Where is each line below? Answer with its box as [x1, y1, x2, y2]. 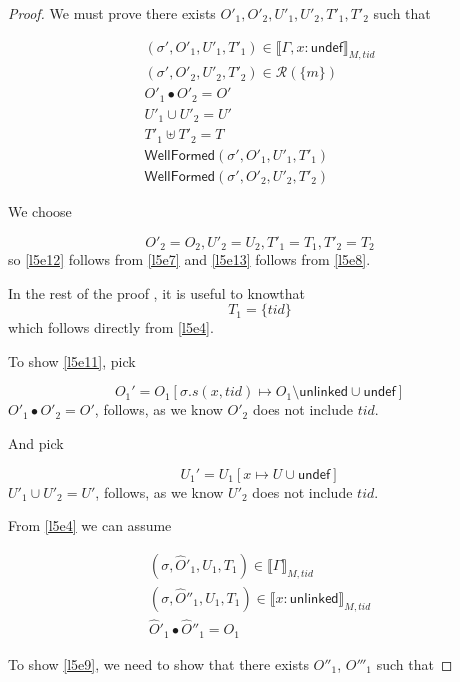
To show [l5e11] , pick [8, 350, 136, 371]
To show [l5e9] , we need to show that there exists [8, 653, 309, 674]
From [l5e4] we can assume [8, 515, 172, 536]
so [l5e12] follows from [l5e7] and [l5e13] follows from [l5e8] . [8, 249, 371, 270]
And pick [8, 432, 64, 453]
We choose [8, 200, 72, 221]
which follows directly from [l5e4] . [8, 317, 214, 338]
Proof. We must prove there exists [8, 3, 216, 23]
